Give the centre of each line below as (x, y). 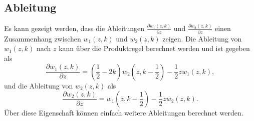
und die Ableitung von (39, 85)
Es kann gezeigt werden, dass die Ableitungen (74, 28)
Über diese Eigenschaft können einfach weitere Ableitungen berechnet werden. (124, 113)
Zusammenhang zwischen (43, 38)
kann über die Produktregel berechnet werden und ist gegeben (154, 48)
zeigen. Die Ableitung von (202, 38)
